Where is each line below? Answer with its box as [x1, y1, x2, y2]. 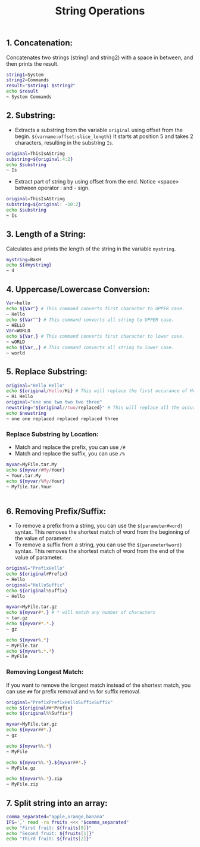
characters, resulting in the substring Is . [14, 139, 114, 146]
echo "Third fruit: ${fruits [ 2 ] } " [6, 836, 92, 842]
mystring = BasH [6, 256, 42, 262]
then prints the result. [6, 60, 59, 67]
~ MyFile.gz [6, 765, 36, 771]
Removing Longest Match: [6, 668, 85, 676]
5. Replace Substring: [6, 366, 88, 377]
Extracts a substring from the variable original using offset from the [14, 126, 183, 133]
